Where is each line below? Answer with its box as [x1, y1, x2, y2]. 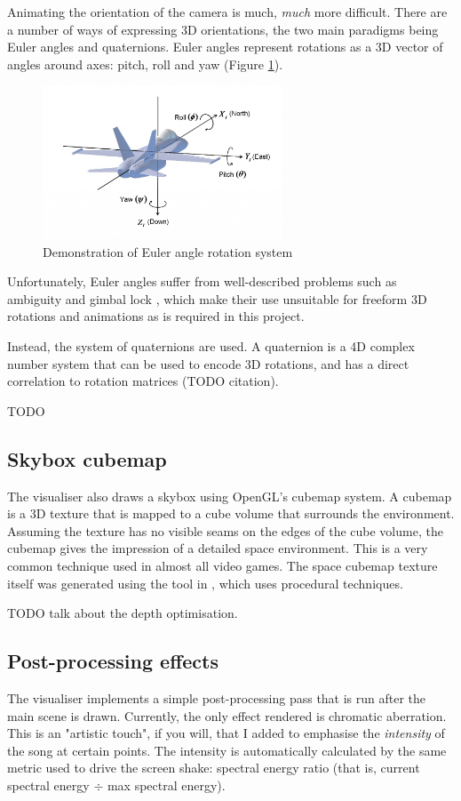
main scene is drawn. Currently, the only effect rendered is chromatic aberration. [7, 706, 447, 725]
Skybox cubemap [7, 445, 167, 472]
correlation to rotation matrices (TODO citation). [7, 372, 279, 390]
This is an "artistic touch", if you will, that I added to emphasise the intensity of [7, 724, 445, 742]
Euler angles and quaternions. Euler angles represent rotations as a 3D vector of [7, 37, 443, 56]
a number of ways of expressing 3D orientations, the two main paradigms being [7, 20, 439, 38]
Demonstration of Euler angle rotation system [43, 242, 293, 260]
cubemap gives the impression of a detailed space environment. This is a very [7, 539, 428, 557]
